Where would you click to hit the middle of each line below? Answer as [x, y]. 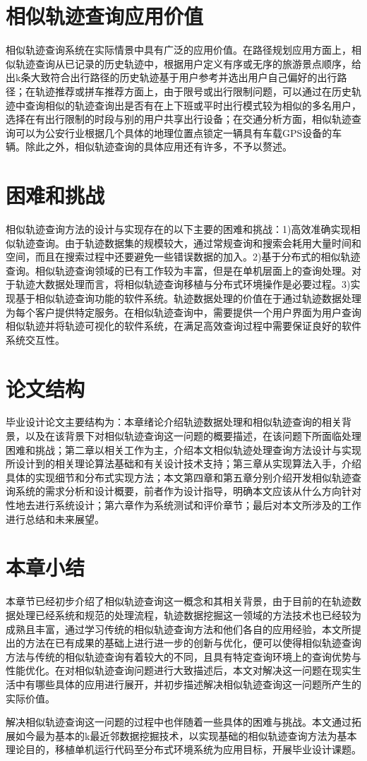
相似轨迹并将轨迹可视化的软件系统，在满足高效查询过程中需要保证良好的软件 [183, 326]
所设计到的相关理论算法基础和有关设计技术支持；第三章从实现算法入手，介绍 [183, 463]
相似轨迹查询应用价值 [105, 16]
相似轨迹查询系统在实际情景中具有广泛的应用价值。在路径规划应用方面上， [179, 50]
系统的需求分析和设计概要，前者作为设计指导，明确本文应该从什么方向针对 [188, 491]
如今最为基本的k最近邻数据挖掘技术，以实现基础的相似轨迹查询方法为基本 [186, 735]
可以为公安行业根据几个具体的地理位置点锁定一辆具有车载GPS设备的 [174, 132]
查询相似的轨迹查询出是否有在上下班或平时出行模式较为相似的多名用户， [193, 105]
